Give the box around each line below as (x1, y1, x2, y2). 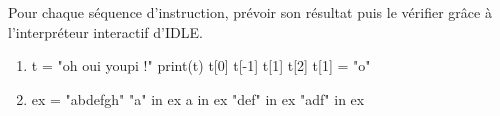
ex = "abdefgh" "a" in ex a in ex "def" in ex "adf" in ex (31, 88, 365, 109)
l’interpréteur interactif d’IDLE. (8, 21, 203, 42)
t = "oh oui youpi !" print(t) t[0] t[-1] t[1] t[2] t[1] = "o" (31, 55, 371, 76)
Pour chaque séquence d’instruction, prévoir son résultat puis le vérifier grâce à (8, 2, 492, 22)
